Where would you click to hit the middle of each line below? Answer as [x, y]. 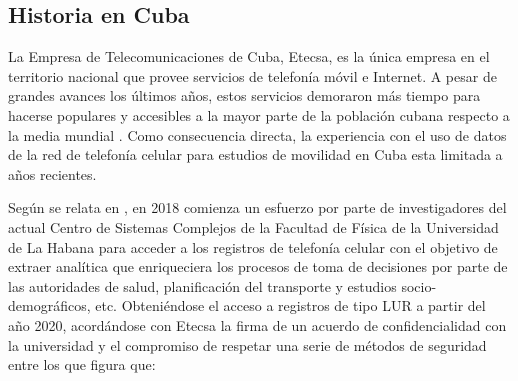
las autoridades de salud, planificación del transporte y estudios [202, 285]
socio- [419, 285]
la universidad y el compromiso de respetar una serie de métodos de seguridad [247, 344]
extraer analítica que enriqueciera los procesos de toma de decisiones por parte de [258, 266]
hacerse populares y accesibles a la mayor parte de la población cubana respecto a [259, 114]
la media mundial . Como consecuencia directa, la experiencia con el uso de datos [257, 134]
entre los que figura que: [82, 364]
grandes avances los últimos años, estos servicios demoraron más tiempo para [244, 95]
